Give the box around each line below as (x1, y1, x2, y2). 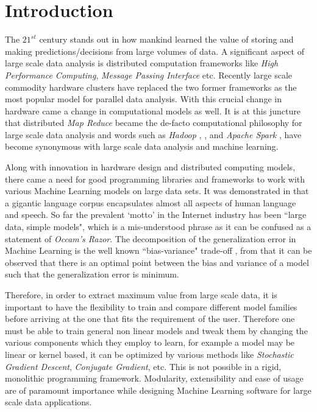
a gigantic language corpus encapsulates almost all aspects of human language (5, 196, 296, 209)
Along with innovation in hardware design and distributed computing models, (5, 161, 296, 173)
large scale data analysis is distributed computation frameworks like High (5, 57, 279, 69)
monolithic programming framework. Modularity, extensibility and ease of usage (5, 372, 304, 385)
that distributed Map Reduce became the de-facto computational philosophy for (5, 116, 302, 129)
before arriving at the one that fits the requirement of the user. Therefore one (5, 312, 295, 325)
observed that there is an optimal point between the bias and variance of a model (5, 256, 309, 268)
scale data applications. (5, 396, 92, 408)
